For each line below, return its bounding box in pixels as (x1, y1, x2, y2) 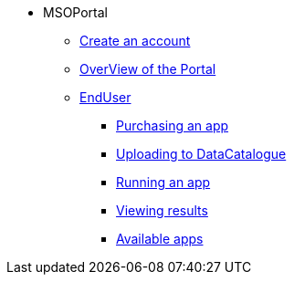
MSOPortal (43, 5, 108, 20)
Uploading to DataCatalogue (116, 146, 287, 162)
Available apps (116, 231, 204, 246)
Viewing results (116, 203, 208, 218)
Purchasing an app (116, 118, 229, 133)
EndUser (79, 89, 131, 105)
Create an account (79, 33, 191, 48)
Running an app (116, 174, 211, 190)
